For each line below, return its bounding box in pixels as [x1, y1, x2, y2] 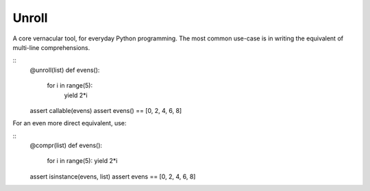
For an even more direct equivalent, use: [12, 119, 127, 127]
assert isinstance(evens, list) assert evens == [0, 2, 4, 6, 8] [29, 172, 196, 181]
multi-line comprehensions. [12, 43, 90, 51]
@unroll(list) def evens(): [29, 66, 100, 74]
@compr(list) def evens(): [29, 141, 103, 150]
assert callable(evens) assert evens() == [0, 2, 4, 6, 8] [29, 106, 182, 114]
